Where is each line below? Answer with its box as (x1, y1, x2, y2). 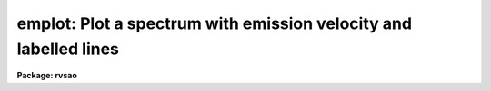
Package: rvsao (16, 70, 77, 81)
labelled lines (16, 39, 120, 59)
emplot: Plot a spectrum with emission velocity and (16, 14, 413, 33)
